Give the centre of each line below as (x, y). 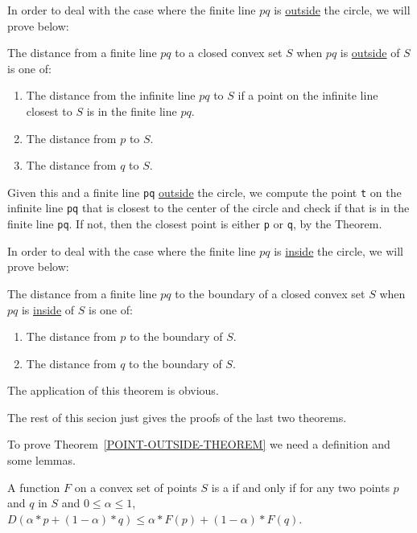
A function (34, 487)
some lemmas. (41, 460)
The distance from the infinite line (111, 95)
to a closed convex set (229, 53)
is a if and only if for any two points (300, 487)
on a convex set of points (136, 487)
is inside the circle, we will (339, 250)
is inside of (48, 309)
